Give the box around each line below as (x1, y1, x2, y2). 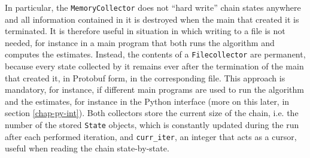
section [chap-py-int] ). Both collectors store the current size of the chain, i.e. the (5, 107, 299, 119)
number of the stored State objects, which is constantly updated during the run (5, 118, 299, 131)
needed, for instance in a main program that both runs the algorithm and (5, 36, 275, 48)
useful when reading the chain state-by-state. (5, 142, 169, 154)
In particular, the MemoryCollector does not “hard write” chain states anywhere (5, 1, 301, 13)
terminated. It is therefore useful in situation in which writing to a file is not (5, 25, 285, 37)
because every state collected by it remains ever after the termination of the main (5, 60, 304, 72)
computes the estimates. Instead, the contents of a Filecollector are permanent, (5, 48, 306, 60)
